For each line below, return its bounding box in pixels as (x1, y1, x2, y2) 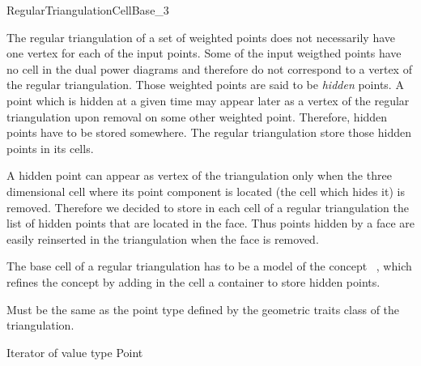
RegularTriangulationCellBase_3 (6, 2, 169, 18)
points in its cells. (6, 139, 94, 156)
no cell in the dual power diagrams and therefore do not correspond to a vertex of (6, 60, 412, 77)
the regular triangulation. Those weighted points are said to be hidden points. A (6, 76, 404, 93)
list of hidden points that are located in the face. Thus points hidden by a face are (6, 215, 415, 232)
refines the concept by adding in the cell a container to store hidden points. (6, 273, 381, 290)
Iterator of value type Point (6, 343, 143, 360)
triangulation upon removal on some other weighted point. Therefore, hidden (6, 108, 388, 125)
